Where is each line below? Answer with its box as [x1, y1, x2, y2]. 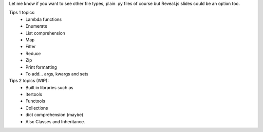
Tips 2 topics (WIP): [9, 78, 49, 84]
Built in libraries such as [25, 84, 74, 90]
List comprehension [25, 30, 65, 36]
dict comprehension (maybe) [25, 112, 84, 118]
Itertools [25, 92, 42, 97]
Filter [25, 44, 36, 50]
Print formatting [25, 64, 57, 70]
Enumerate [25, 23, 48, 29]
